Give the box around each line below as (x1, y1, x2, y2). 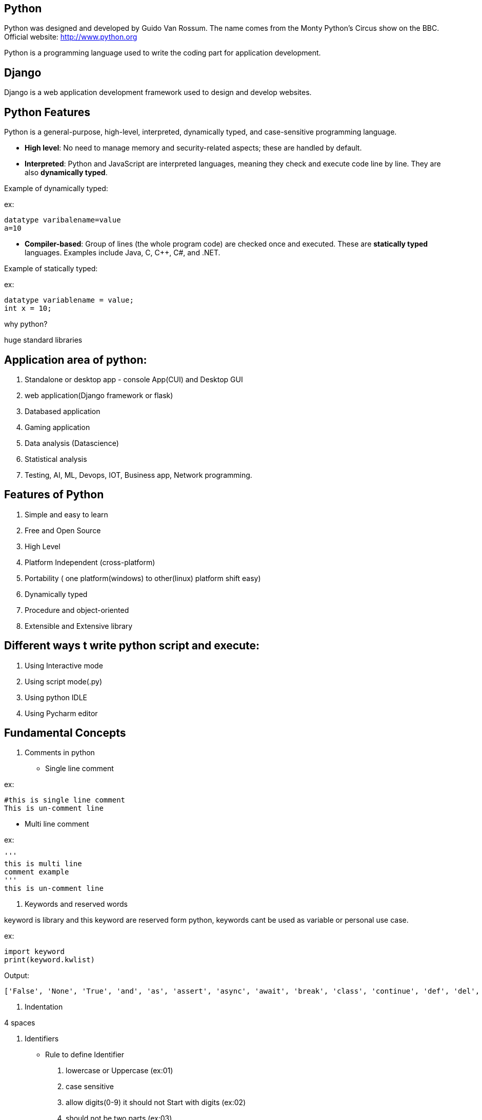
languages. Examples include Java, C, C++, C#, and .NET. (25, 248, 220, 257)
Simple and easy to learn (25, 510, 108, 519)
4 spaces (4, 1018, 35, 1028)
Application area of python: (4, 353, 147, 366)
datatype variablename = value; (4, 296, 134, 305)
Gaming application (25, 422, 90, 432)
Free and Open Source (25, 526, 101, 535)
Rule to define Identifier (45, 1050, 124, 1059)
